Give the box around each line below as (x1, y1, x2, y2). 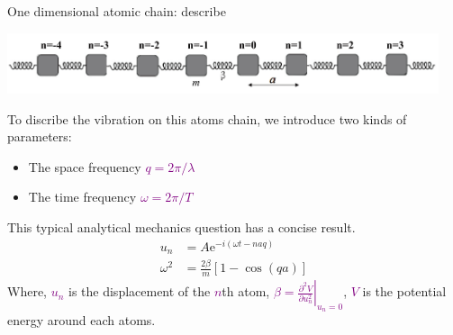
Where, (7, 282, 47, 301)
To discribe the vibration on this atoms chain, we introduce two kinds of (7, 109, 407, 128)
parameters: (7, 127, 72, 146)
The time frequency (28, 187, 137, 206)
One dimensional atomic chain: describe (7, 2, 226, 20)
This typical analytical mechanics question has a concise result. (7, 217, 356, 236)
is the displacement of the (68, 282, 211, 301)
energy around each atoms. (7, 311, 156, 330)
